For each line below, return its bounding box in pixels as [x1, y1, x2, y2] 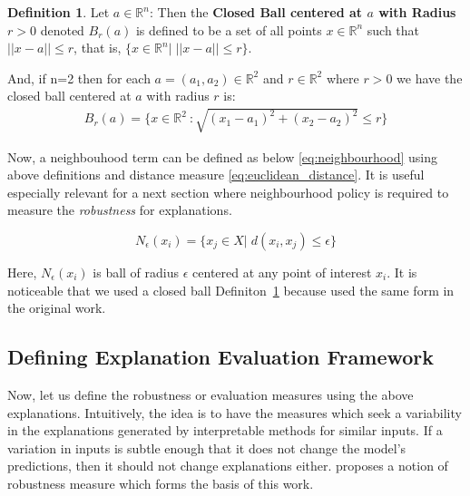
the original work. [7, 298, 106, 317]
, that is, [73, 38, 122, 57]
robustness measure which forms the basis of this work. [7, 473, 314, 492]
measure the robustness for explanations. [7, 200, 232, 219]
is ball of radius [93, 262, 180, 281]
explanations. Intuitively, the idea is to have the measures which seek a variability [7, 403, 462, 422]
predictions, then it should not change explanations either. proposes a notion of [7, 456, 448, 475]
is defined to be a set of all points [135, 20, 322, 39]
